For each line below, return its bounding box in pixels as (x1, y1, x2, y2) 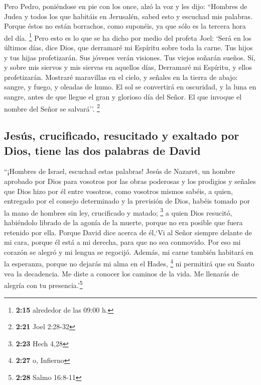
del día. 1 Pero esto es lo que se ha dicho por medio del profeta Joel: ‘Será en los (4, 31, 251, 43)
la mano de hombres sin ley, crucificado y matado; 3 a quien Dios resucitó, (4, 206, 232, 218)
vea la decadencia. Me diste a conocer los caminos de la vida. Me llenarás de (4, 268, 239, 278)
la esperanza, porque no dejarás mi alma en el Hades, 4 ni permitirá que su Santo (4, 257, 254, 269)
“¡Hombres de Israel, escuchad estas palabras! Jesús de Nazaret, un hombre (4, 166, 235, 176)
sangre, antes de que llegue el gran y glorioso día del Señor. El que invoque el (4, 91, 242, 102)
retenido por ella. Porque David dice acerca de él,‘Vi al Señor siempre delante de (4, 227, 252, 237)
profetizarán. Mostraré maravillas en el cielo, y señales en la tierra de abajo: (4, 71, 238, 82)
